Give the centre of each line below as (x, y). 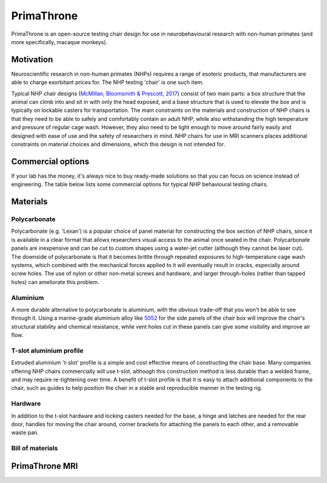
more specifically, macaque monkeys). (59, 42)
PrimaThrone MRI (45, 466)
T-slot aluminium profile (48, 351)
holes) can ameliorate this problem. (55, 282)
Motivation (32, 60)
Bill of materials (35, 449)
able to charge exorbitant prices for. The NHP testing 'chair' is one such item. (107, 82)
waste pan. (25, 433)
